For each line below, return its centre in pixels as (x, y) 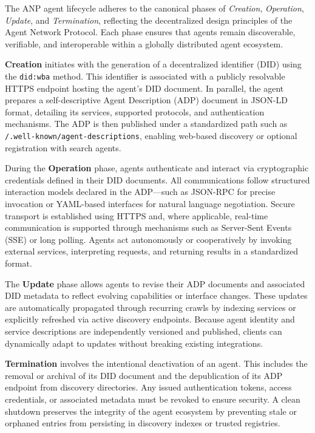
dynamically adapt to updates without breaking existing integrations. (134, 343)
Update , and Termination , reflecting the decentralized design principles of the (149, 20)
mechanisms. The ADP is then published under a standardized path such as (146, 124)
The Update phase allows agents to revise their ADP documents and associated (155, 283)
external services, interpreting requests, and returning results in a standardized (152, 251)
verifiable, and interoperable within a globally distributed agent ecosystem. (144, 43)
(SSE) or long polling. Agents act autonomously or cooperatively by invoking (148, 239)
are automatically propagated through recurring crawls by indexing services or (151, 307)
